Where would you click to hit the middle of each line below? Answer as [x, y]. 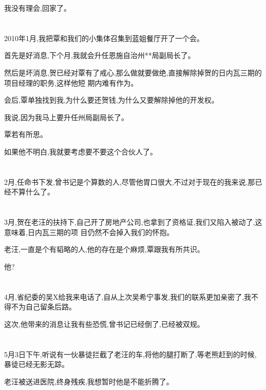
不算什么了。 [33, 192]
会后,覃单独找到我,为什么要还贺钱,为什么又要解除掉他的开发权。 [111, 100]
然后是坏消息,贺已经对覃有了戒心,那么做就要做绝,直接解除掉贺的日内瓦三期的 [133, 72]
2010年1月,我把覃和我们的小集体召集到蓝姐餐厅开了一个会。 [104, 38]
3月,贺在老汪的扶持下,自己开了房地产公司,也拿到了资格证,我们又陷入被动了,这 [133, 222]
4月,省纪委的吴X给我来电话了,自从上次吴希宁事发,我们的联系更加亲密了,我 [128, 296]
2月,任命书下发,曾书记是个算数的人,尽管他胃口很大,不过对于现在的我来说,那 [130, 181]
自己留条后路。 [51, 307]
